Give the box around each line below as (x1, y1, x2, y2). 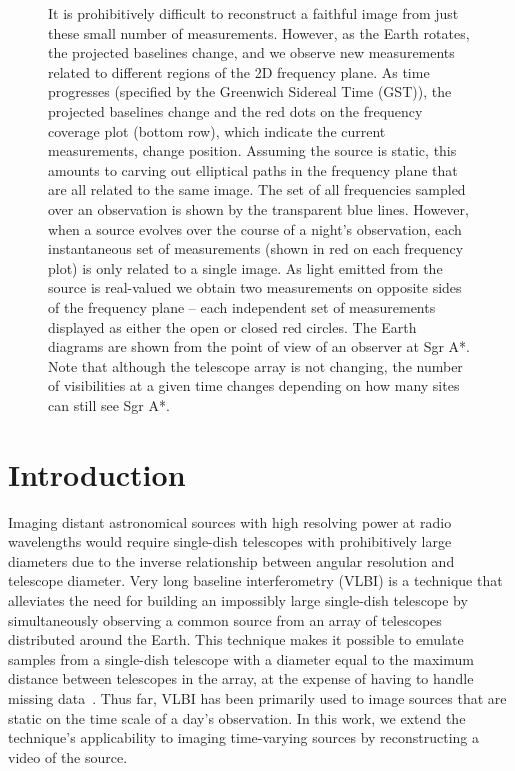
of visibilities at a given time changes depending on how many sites (48, 375, 460, 396)
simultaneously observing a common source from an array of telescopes (8, 609, 442, 630)
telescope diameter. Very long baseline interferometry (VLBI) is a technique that (8, 570, 503, 591)
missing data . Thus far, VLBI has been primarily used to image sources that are (8, 687, 507, 708)
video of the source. (8, 746, 128, 767)
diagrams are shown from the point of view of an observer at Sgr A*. (48, 336, 471, 357)
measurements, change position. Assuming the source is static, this (48, 140, 457, 161)
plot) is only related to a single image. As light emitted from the (48, 257, 443, 278)
